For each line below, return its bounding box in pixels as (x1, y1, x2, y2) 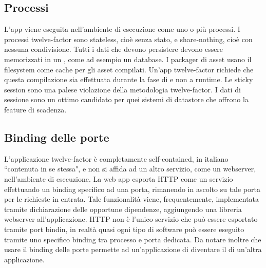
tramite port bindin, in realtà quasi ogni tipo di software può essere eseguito (4, 223, 244, 234)
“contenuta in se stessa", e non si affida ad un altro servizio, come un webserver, (4, 163, 256, 174)
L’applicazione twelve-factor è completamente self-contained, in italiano (4, 153, 229, 164)
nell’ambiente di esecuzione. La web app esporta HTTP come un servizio (4, 173, 233, 184)
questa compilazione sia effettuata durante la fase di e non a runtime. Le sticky (4, 74, 253, 85)
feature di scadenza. (4, 104, 67, 114)
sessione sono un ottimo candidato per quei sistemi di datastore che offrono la (4, 94, 249, 105)
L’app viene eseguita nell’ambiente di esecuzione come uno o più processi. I (4, 24, 240, 34)
